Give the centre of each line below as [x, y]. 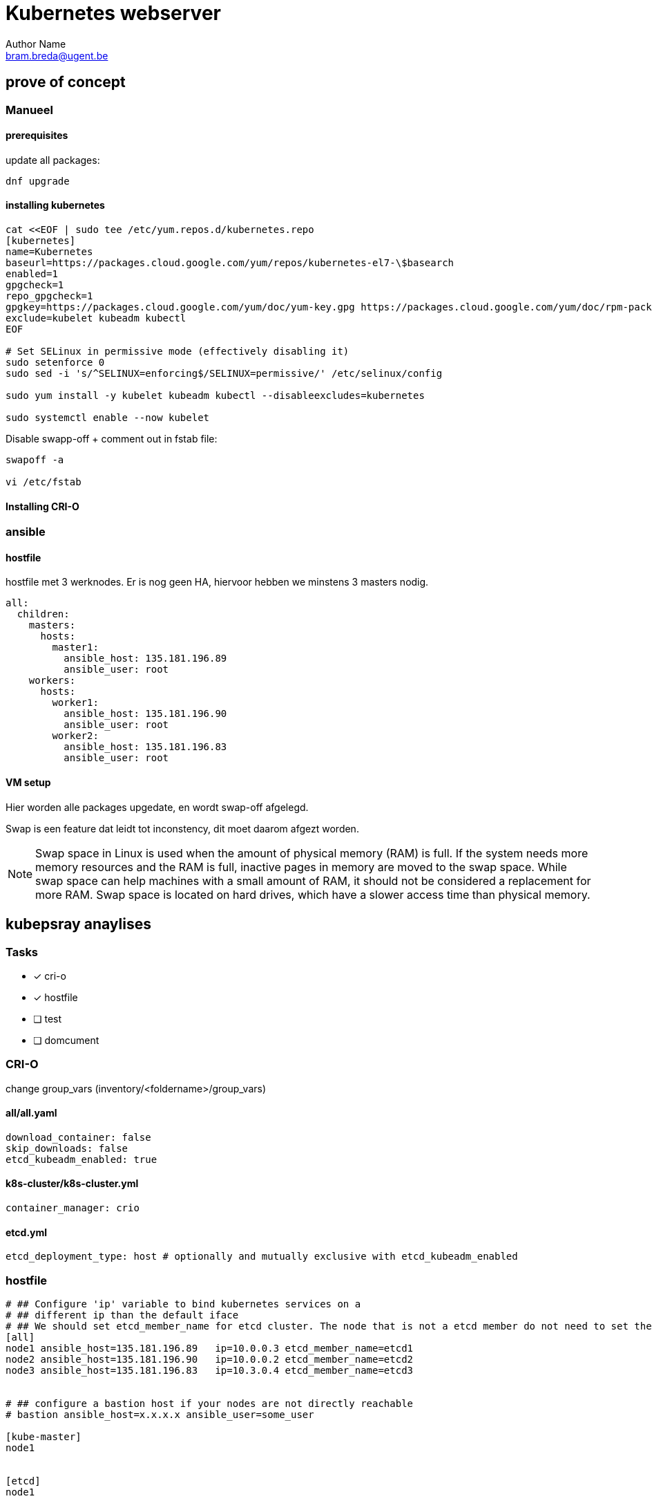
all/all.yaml [31, 1113]
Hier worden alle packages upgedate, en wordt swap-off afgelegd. [157, 807]
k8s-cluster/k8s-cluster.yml [72, 1184]
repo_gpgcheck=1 [49, 296]
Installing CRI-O [42, 506]
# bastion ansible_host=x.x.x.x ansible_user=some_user [160, 1415]
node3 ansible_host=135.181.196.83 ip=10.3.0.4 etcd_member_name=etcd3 [210, 1371]
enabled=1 [32, 274]
